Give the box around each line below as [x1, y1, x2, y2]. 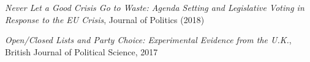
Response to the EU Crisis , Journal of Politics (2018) [5, 13, 205, 26]
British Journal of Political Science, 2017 [5, 45, 158, 58]
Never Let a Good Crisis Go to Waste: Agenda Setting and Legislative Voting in [5, 1, 304, 13]
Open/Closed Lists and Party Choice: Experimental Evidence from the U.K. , [5, 33, 292, 46]
